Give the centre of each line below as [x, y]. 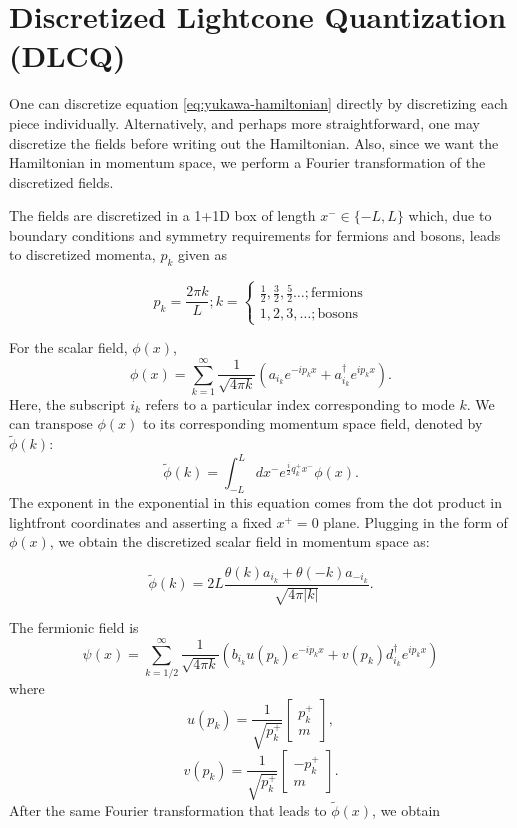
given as [202, 254]
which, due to [450, 215]
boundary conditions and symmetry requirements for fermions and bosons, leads [255, 234]
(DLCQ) [67, 55]
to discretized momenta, [82, 254]
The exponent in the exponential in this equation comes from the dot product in [255, 502]
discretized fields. [61, 181]
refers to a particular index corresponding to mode [300, 403]
